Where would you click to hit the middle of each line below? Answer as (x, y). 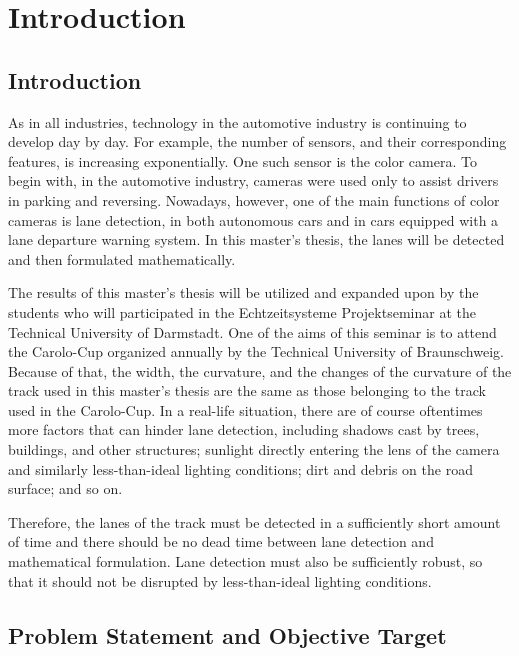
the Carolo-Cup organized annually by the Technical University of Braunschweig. (256, 351)
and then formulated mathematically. (122, 258)
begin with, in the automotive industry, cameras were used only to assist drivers (253, 180)
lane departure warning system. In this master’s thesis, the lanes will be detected (256, 239)
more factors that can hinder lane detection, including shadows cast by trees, (244, 429)
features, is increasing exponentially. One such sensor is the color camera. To (242, 160)
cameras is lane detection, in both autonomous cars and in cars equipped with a (253, 219)
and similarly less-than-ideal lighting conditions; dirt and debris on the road (240, 468)
